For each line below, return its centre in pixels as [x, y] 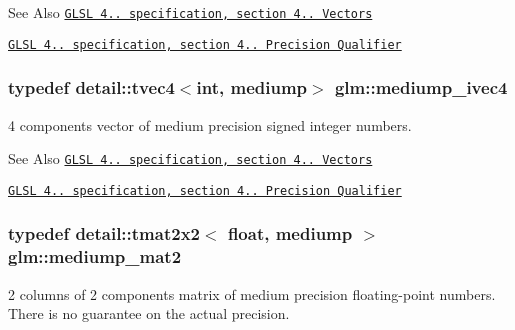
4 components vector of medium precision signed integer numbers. [210, 124]
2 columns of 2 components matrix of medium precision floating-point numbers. [252, 293]
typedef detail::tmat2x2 [104, 233]
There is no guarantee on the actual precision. [149, 313]
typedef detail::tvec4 [91, 87]
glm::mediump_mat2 [95, 256]
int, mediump [252, 87]
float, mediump [290, 233]
